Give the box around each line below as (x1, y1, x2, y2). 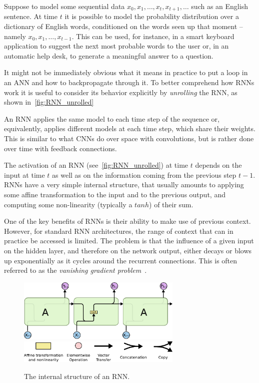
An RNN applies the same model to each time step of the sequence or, (4, 113, 219, 124)
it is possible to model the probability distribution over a (64, 11, 239, 22)
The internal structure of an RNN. (24, 370, 130, 381)
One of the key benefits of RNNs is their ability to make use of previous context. (4, 216, 251, 226)
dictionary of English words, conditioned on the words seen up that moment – (4, 21, 243, 32)
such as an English (191, 1, 248, 11)
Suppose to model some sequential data (4, 1, 125, 11)
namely (4, 31, 26, 41)
